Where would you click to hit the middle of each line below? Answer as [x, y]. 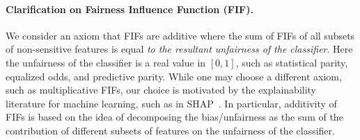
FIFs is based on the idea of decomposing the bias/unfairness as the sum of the [174, 117]
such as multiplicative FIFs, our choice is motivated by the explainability [161, 90]
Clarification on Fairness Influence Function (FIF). [130, 9]
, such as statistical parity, [292, 62]
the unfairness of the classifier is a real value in [106, 62]
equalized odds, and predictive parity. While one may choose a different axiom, [174, 76]
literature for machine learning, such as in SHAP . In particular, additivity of [171, 103]
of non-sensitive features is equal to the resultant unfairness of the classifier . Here [179, 49]
